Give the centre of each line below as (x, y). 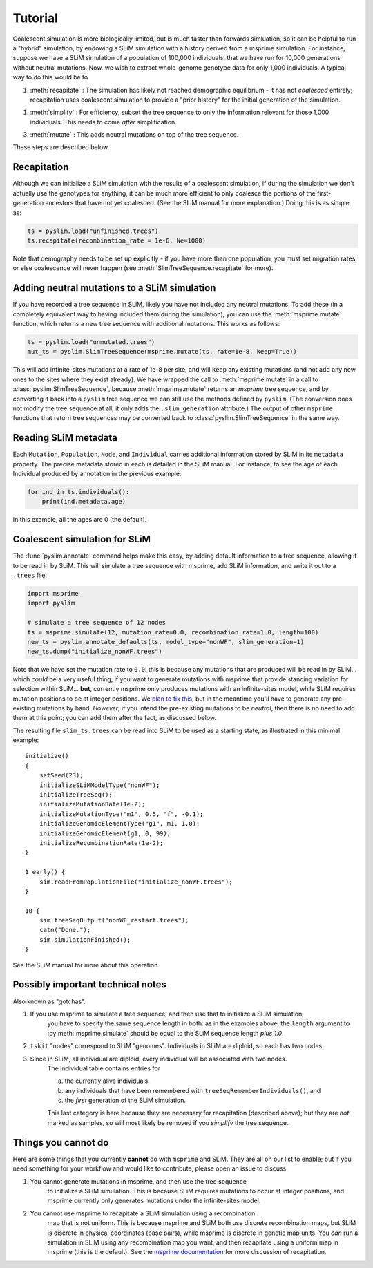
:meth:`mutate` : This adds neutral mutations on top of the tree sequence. (134, 135)
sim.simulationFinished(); (85, 939)
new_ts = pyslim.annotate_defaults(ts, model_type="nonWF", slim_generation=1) (166, 642)
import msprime (53, 593)
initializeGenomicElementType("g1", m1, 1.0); (119, 824)
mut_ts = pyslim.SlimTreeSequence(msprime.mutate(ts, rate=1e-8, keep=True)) (162, 352)
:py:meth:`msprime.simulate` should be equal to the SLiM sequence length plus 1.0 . (165, 1033)
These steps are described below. (61, 147)
